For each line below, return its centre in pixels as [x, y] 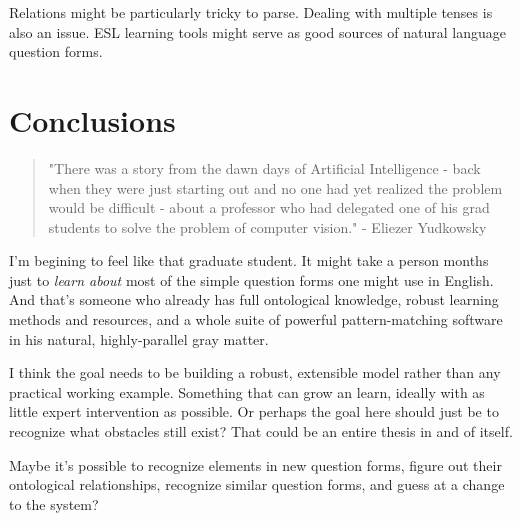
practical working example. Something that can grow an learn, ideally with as [247, 391]
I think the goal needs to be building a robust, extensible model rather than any [255, 372]
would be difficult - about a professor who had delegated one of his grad [269, 207]
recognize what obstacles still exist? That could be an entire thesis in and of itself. [261, 431]
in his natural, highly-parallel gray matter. [139, 338]
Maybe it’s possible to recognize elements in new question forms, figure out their [255, 464]
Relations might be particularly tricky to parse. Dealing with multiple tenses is [251, 12]
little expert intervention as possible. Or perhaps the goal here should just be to [254, 411]
